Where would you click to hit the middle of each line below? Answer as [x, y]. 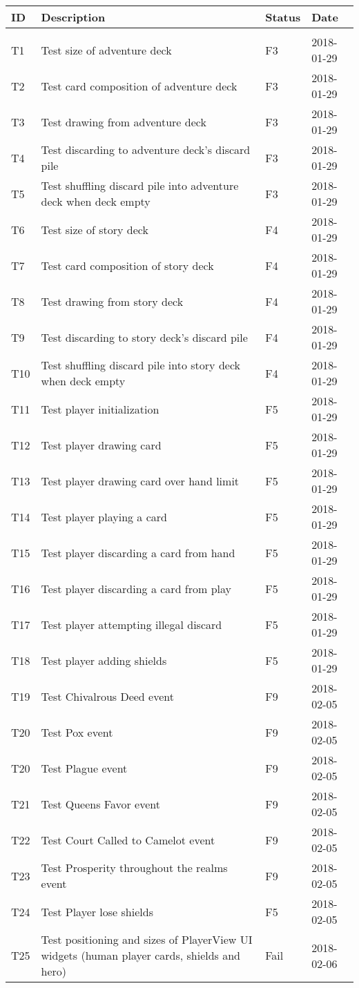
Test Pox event [77, 732]
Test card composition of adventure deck [139, 86]
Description [73, 17]
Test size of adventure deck [106, 50]
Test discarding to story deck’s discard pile [144, 337]
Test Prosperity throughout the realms [134, 868]
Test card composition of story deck [127, 265]
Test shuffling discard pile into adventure [140, 185]
